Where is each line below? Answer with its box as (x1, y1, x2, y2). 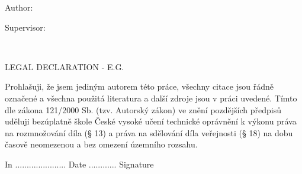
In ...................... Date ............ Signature (5, 157, 154, 170)
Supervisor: (5, 21, 46, 33)
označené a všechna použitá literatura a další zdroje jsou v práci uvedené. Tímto (5, 91, 297, 104)
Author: (5, 1, 33, 13)
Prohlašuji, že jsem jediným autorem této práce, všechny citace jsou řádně (5, 80, 274, 93)
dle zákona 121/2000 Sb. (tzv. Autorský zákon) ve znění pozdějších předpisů (5, 103, 281, 116)
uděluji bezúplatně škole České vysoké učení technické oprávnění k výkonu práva (5, 115, 297, 127)
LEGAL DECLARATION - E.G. (5, 60, 124, 73)
